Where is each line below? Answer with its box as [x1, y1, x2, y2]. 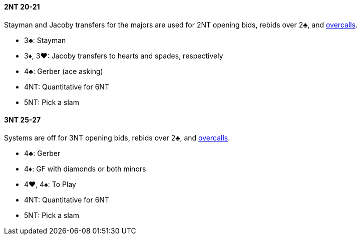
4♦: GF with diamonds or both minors [24, 164, 146, 173]
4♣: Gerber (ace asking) [24, 66, 103, 75]
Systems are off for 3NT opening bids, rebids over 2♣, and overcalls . [4, 133, 230, 142]
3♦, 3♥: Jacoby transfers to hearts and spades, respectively [24, 51, 223, 60]
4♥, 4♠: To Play [24, 179, 76, 188]
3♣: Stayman [24, 35, 66, 44]
